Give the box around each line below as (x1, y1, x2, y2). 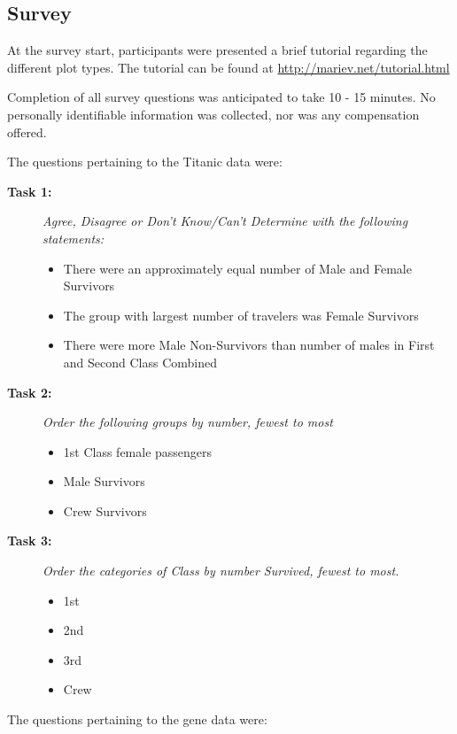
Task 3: (7, 531, 52, 550)
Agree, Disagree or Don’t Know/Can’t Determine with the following (43, 212, 408, 230)
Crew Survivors (63, 501, 147, 520)
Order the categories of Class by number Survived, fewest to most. (43, 561, 399, 580)
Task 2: (7, 382, 52, 401)
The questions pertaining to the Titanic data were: (7, 152, 283, 171)
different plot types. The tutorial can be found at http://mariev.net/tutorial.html (7, 58, 450, 76)
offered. (7, 122, 47, 141)
